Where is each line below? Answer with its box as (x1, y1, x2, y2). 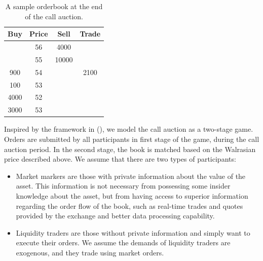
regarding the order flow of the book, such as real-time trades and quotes (16, 200, 243, 211)
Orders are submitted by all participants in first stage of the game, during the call (4, 133, 259, 144)
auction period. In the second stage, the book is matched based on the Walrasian (4, 143, 256, 154)
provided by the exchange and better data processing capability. (16, 210, 215, 221)
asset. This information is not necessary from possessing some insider (16, 180, 231, 191)
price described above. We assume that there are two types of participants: (4, 154, 236, 164)
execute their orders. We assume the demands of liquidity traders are (16, 237, 231, 248)
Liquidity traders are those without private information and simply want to (16, 227, 250, 238)
